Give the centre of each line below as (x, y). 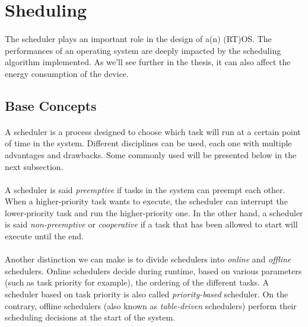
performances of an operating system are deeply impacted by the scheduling (143, 50)
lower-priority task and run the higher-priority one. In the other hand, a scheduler (154, 212)
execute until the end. (44, 236)
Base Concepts (51, 105)
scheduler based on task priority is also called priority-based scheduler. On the (147, 294)
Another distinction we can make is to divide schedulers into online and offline (148, 259)
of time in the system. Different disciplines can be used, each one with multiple (148, 143)
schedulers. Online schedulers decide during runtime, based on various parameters (153, 270)
